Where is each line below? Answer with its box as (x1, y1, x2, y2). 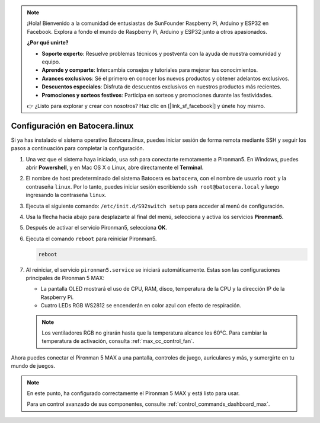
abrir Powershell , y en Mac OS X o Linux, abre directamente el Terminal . (25, 164, 204, 171)
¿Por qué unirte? (27, 39, 69, 46)
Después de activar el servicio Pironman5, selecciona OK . (25, 224, 168, 231)
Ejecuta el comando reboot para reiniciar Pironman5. (25, 235, 157, 242)
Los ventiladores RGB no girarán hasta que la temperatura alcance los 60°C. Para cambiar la (41, 329, 267, 336)
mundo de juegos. (11, 362, 56, 370)
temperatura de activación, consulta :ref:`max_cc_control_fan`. (41, 338, 194, 345)
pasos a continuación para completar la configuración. (11, 145, 145, 152)
